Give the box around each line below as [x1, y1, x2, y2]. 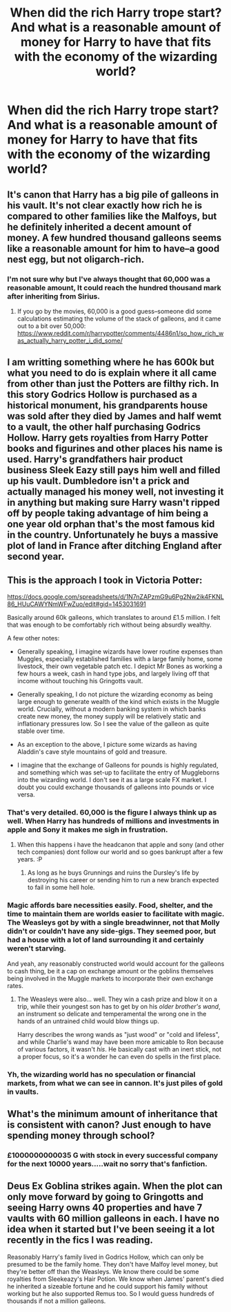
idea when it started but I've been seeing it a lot [7, 1224, 215, 1235]
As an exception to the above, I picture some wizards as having [17, 741, 197, 749]
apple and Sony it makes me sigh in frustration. [7, 825, 168, 834]
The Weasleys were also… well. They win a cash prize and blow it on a [17, 995, 217, 1003]
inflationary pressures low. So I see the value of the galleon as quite [17, 720, 210, 728]
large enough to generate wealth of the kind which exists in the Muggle [17, 698, 219, 706]
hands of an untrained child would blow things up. [17, 1017, 160, 1025]
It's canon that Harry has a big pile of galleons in [7, 189, 219, 200]
